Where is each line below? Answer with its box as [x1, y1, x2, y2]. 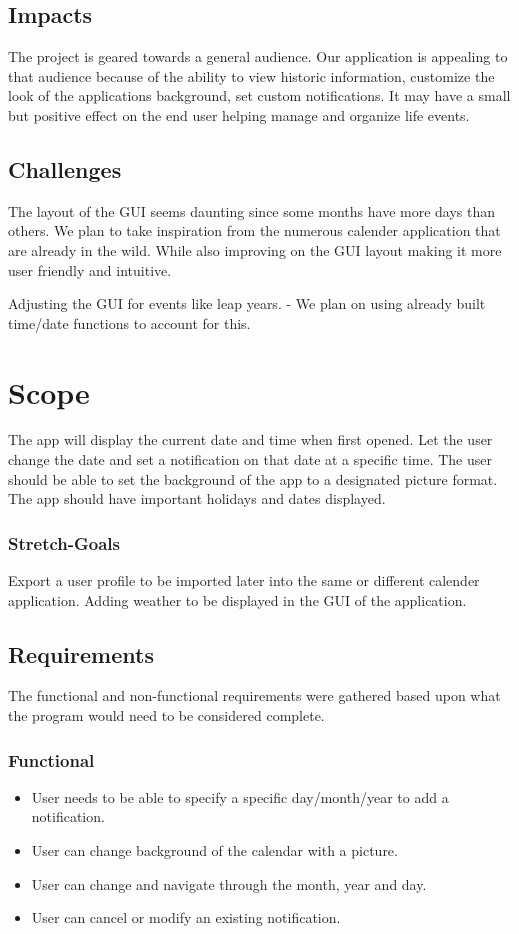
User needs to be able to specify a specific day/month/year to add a [31, 786, 449, 807]
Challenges [8, 153, 122, 184]
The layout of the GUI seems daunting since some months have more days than [8, 200, 496, 221]
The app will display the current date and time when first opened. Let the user [8, 429, 493, 450]
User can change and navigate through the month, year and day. [31, 873, 427, 894]
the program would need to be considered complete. [8, 705, 325, 726]
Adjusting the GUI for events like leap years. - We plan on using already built [8, 293, 486, 314]
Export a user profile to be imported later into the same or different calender [8, 570, 480, 591]
